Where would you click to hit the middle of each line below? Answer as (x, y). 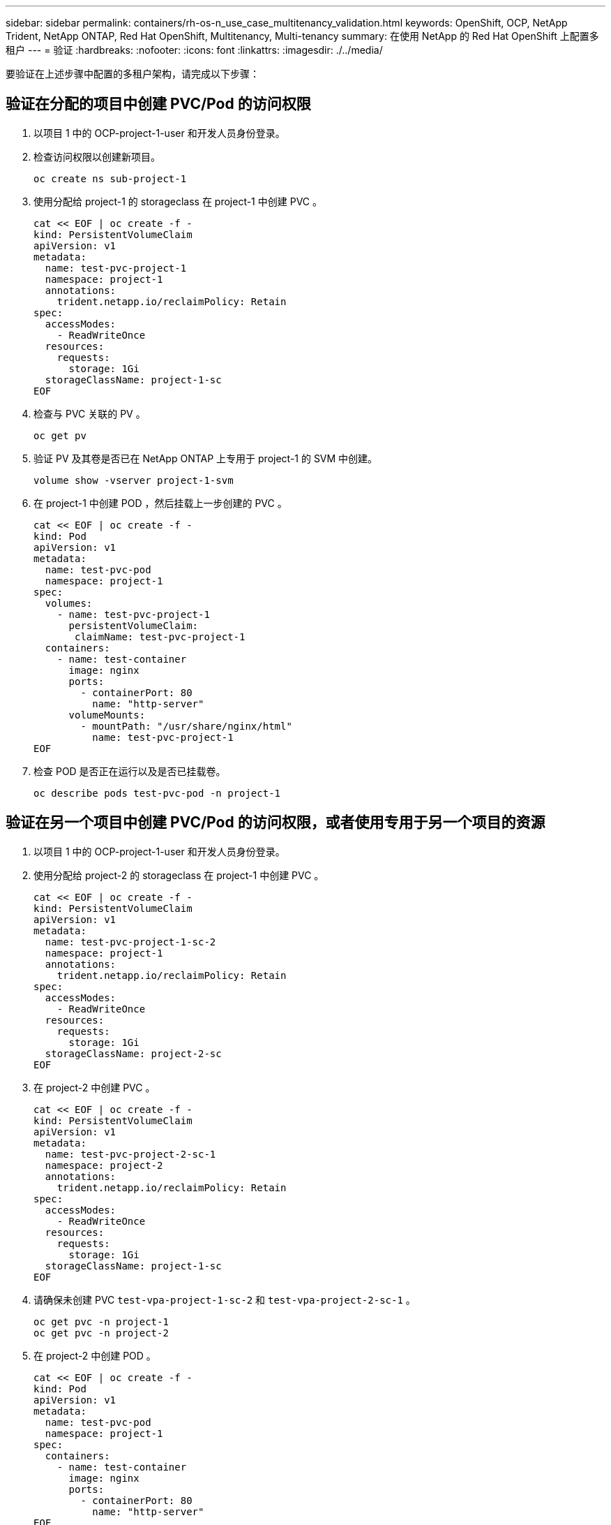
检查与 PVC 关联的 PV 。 (90, 413)
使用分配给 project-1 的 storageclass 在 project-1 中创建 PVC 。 (178, 201)
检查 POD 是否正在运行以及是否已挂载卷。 (130, 771)
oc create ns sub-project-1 (110, 178)
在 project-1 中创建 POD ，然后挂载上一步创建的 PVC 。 (160, 503)
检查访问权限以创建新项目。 (97, 156)
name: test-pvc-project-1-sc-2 (130, 942)
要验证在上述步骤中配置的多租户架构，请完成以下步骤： (133, 74)
